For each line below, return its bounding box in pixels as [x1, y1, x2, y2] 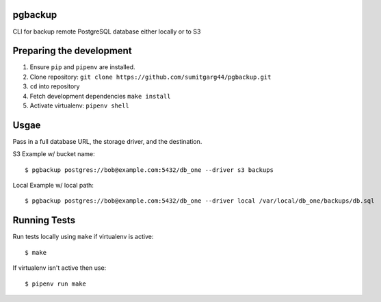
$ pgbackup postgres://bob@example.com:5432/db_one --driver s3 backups [25, 166, 274, 174]
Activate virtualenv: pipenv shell [29, 101, 129, 110]
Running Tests [12, 214, 75, 226]
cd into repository [29, 82, 80, 90]
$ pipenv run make [25, 279, 87, 288]
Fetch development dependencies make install [29, 92, 171, 100]
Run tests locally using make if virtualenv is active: [12, 233, 154, 241]
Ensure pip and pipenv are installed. [29, 63, 136, 71]
